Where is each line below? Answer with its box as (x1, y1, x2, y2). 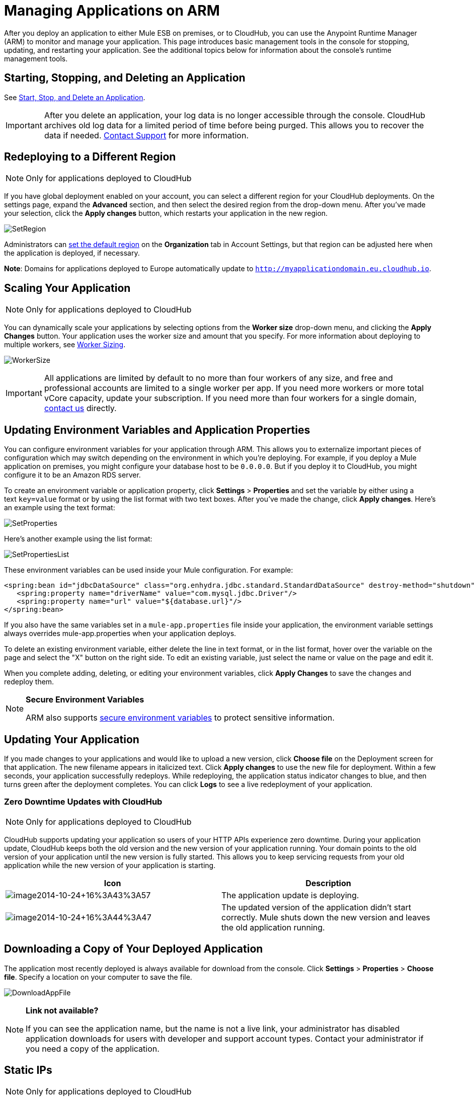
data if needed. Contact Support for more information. (44, 130, 249, 140)
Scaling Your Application (4, 281, 131, 294)
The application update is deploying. (221, 890, 359, 900)
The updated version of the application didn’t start (221, 902, 412, 912)
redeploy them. (4, 677, 54, 686)
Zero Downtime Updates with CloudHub (4, 797, 163, 807)
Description (305, 878, 351, 888)
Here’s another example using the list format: (4, 534, 152, 543)
